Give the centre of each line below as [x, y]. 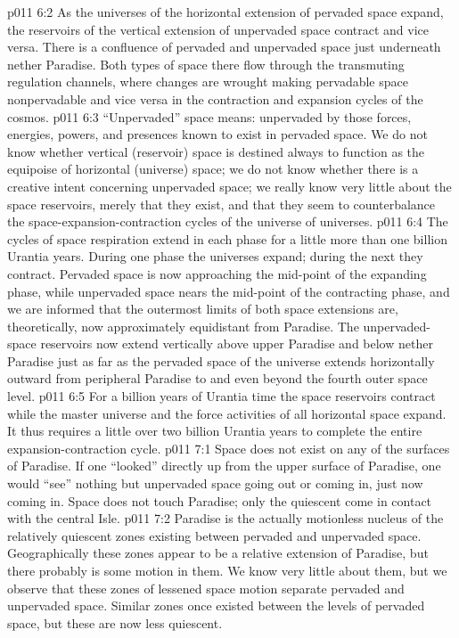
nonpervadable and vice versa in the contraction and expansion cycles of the [215, 98]
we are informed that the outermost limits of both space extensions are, [203, 309]
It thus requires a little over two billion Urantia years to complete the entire [215, 431]
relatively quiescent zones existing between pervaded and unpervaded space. [214, 535]
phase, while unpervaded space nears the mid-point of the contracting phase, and [229, 291]
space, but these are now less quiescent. [115, 622]
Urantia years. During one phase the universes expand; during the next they [215, 256]
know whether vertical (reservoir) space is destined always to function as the [216, 151]
